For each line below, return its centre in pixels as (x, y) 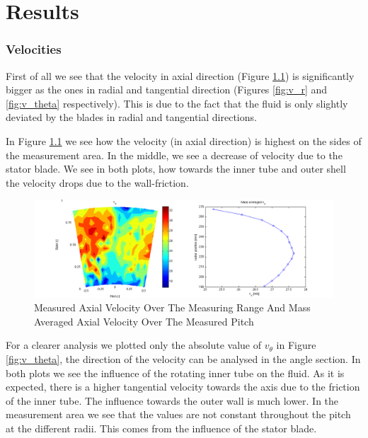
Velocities (34, 49)
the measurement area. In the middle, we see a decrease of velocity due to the (174, 155)
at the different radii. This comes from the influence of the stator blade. (161, 428)
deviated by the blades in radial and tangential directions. (131, 117)
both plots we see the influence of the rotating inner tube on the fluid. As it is (175, 373)
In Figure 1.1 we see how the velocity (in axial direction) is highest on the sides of (184, 140)
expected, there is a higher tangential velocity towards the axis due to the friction (183, 387)
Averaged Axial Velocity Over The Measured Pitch (144, 321)
